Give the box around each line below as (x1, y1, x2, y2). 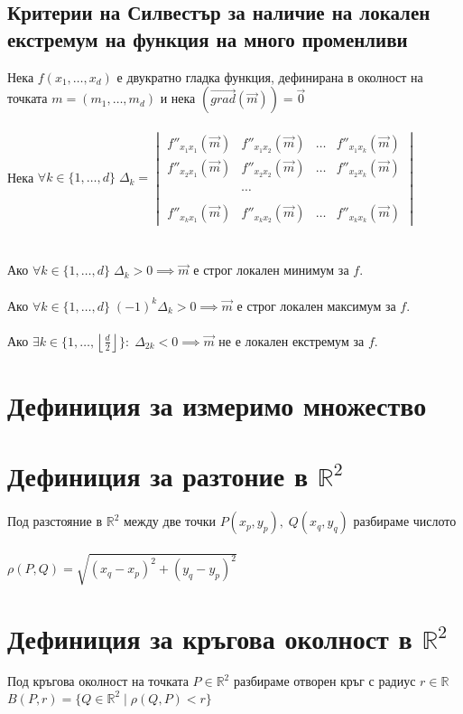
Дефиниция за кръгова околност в (7, 619, 412, 656)
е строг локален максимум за (236, 296, 396, 315)
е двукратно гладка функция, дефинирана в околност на (116, 67, 423, 86)
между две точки (124, 512, 216, 531)
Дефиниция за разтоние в (7, 457, 309, 494)
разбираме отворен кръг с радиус (233, 672, 416, 691)
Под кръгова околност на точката (7, 672, 189, 691)
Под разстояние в (7, 512, 103, 531)
